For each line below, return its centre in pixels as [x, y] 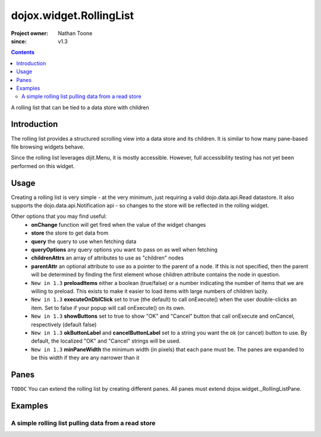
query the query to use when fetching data [84, 241]
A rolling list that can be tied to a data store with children [80, 107]
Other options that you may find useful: [59, 216]
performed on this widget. [43, 166]
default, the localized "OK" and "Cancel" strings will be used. [106, 341]
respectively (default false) [64, 324]
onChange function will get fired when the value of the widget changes [119, 224]
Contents [23, 52]
